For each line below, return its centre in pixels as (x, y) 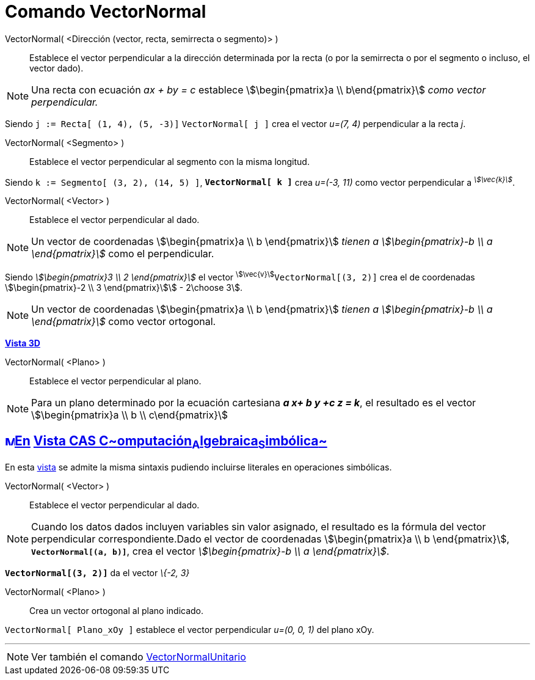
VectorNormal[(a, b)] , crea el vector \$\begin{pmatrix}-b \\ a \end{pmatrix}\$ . (210, 551)
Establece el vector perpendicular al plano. (115, 381)
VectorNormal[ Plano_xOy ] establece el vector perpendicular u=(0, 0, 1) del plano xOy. (190, 630)
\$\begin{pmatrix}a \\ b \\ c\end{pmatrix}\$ (130, 415)
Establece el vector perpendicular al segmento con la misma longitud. (169, 161)
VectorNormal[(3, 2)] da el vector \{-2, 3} (97, 573)
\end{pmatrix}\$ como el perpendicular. (123, 254)
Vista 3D (23, 343)
